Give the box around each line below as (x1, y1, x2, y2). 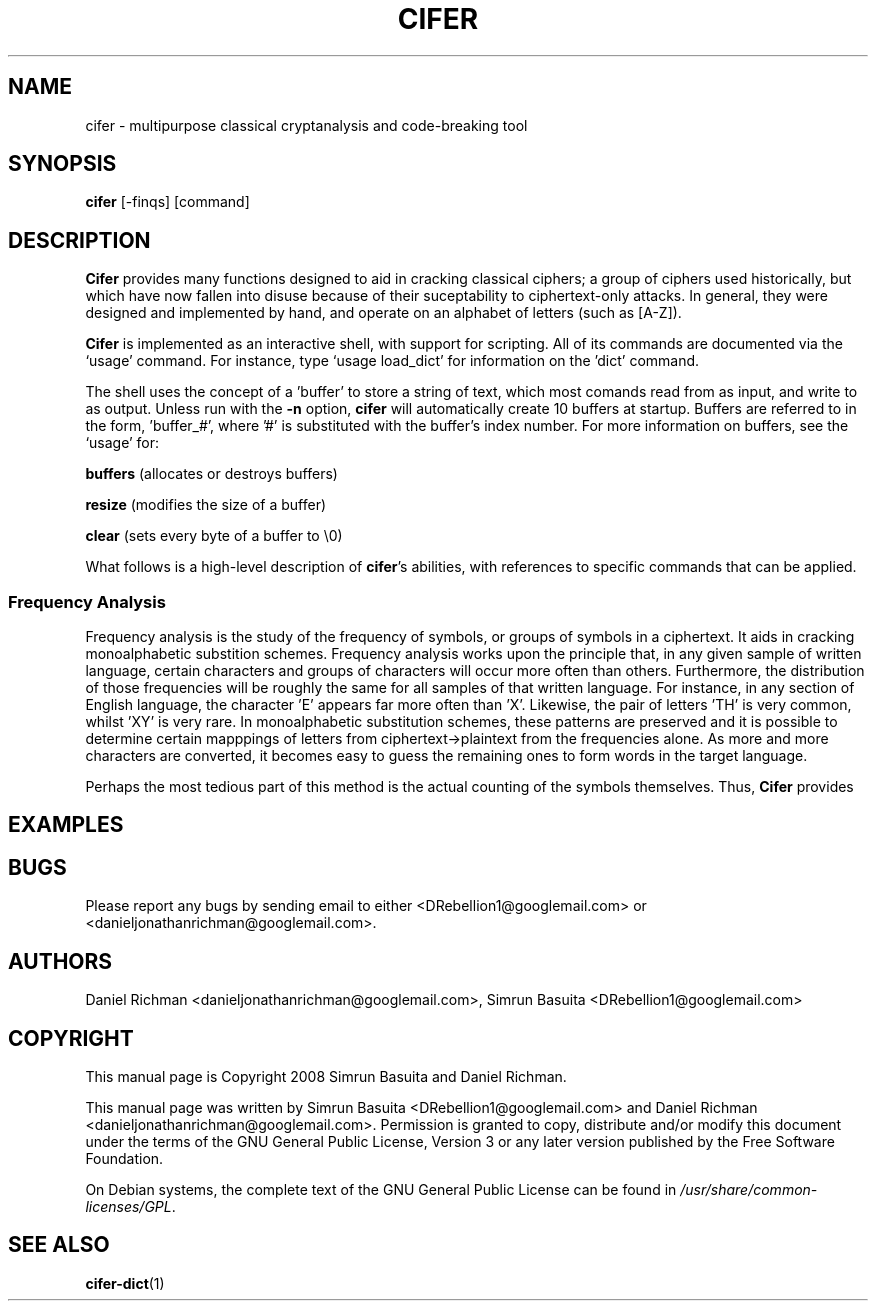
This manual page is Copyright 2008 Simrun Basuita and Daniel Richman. (85, 1067, 567, 1085)
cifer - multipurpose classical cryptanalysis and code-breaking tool (85, 116, 528, 134)
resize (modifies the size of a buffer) (85, 496, 327, 514)
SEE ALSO (8, 1232, 110, 1258)
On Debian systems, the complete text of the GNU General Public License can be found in (85, 1180, 677, 1198)
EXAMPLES (8, 812, 124, 838)
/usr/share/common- (680, 1180, 818, 1198)
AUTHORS (8, 948, 113, 974)
